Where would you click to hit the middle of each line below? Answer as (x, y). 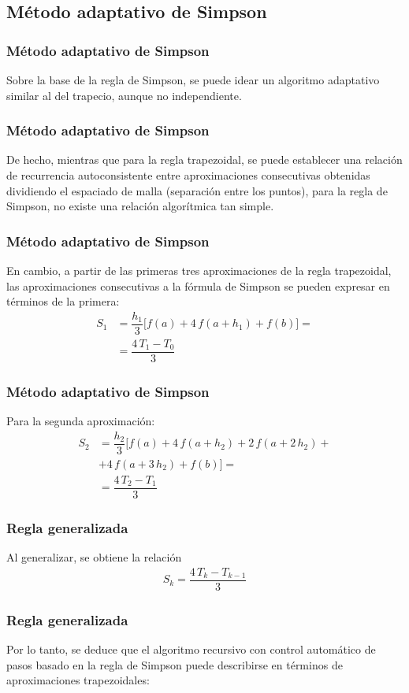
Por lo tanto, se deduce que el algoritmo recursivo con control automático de (191, 649)
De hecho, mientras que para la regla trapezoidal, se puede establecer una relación (204, 159)
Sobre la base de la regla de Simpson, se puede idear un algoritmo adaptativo (193, 80)
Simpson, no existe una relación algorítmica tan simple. (140, 206)
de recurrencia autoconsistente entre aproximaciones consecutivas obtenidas (188, 175)
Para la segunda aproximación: (81, 421)
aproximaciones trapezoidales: (78, 680)
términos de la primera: (63, 301)
